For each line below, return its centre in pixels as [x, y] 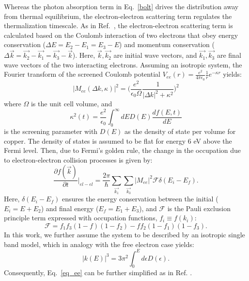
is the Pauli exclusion [199, 208]
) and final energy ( [70, 208]
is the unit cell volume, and [71, 104]
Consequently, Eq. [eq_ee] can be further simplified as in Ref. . [98, 273]
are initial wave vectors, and [155, 55]
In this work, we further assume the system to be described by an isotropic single [124, 234]
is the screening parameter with [51, 131]
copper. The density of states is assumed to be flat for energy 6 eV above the [118, 140]
